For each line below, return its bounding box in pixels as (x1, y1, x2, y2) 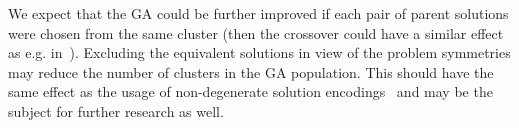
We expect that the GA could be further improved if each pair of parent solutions (8, 3, 509, 23)
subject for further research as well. (8, 100, 224, 121)
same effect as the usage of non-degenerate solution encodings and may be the (8, 81, 493, 102)
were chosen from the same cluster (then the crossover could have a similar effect (8, 22, 504, 43)
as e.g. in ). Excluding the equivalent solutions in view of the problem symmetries (8, 42, 511, 63)
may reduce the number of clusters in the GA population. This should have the (8, 61, 494, 82)
